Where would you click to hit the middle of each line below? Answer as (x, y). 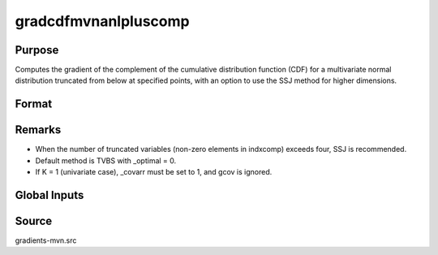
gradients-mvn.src (46, 240)
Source (34, 220)
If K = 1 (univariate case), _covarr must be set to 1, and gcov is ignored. (154, 172)
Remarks (38, 130)
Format (34, 104)
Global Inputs (49, 195)
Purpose (37, 50)
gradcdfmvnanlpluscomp (102, 21)
